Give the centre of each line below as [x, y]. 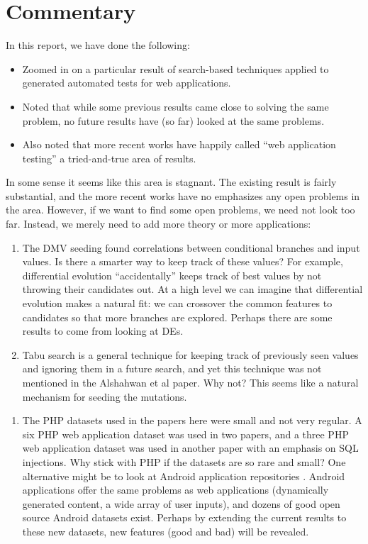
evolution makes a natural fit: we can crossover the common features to [177, 303]
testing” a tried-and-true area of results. [109, 158]
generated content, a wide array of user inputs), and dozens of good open [181, 503]
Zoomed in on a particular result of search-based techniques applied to [175, 68]
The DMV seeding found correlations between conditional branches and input [191, 247]
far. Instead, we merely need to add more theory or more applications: [158, 224]
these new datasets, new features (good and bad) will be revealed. [166, 531]
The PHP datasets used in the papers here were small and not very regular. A [192, 420]
